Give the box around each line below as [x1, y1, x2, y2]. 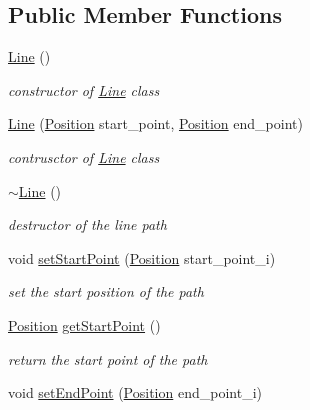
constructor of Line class [8, 79, 160, 100]
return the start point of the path [8, 348, 208, 369]
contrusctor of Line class [8, 146, 160, 167]
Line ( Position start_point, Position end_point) [8, 113, 303, 134]
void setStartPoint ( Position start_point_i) [8, 247, 276, 268]
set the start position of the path [8, 281, 204, 302]
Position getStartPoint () [8, 314, 161, 335]
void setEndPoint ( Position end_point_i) [8, 382, 262, 403]
